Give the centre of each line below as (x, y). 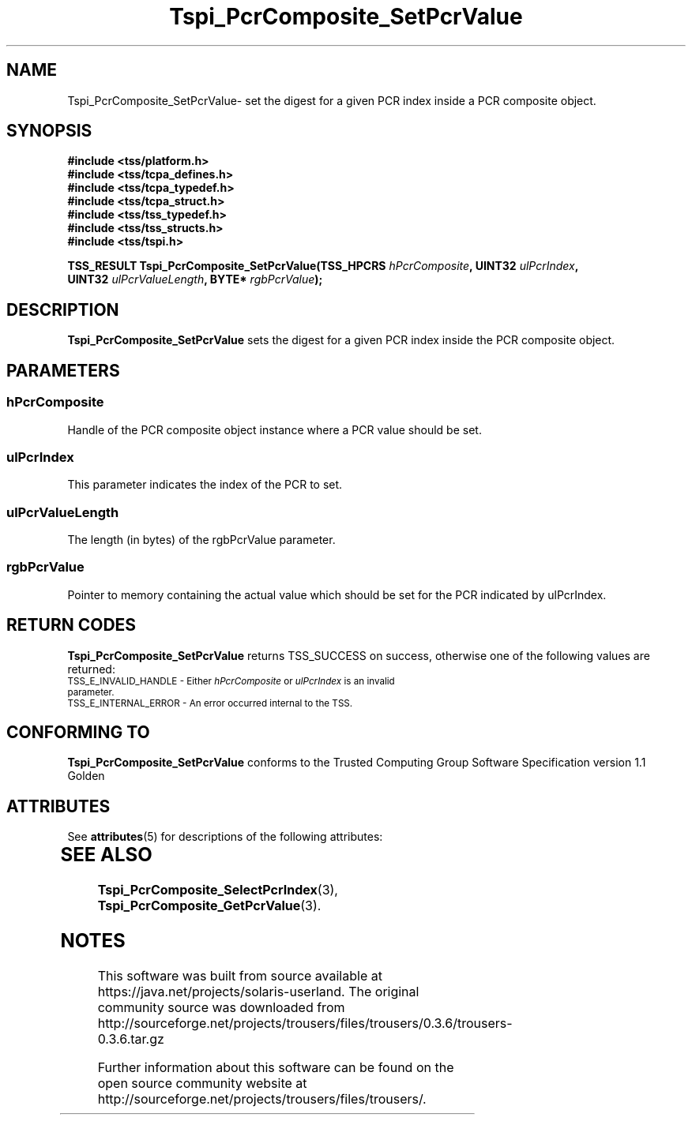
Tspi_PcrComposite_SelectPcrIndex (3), (218, 890)
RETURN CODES (71, 625)
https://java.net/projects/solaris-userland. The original (258, 992)
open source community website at (202, 1083)
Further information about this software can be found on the (276, 1067)
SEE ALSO (106, 855)
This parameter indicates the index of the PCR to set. (205, 485)
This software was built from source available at (240, 976)
